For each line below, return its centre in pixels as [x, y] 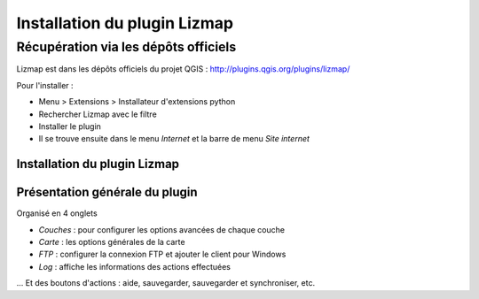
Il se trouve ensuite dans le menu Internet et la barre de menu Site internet [174, 139]
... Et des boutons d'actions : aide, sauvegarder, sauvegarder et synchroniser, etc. [165, 283]
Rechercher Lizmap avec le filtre [98, 114]
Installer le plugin [70, 126]
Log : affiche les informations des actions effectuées [134, 266]
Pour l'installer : [45, 85]
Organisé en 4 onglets [57, 213]
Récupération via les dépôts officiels [126, 47]
